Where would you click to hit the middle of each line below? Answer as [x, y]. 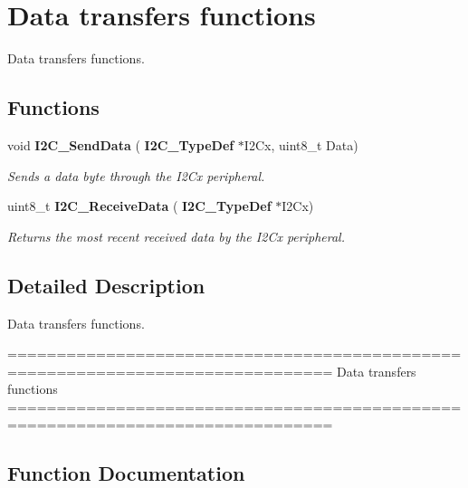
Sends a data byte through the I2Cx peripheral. [136, 175]
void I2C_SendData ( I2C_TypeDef [121, 144]
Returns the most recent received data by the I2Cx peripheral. [176, 236]
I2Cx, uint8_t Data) [301, 144]
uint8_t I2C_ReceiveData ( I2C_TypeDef [139, 206]
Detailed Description [106, 285]
